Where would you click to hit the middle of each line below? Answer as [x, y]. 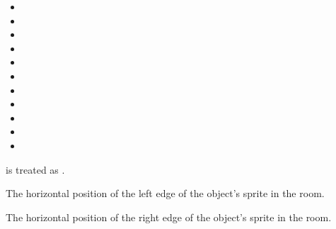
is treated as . [35, 169]
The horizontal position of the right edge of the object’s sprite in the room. [169, 217]
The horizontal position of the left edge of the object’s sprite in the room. [165, 193]
